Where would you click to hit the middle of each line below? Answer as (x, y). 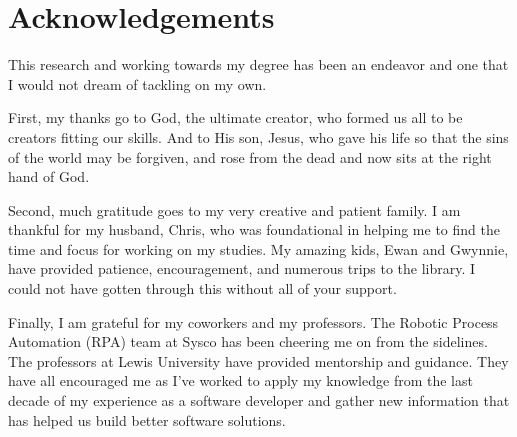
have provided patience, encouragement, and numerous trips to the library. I (242, 268)
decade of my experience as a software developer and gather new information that (259, 400)
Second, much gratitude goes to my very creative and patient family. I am (234, 209)
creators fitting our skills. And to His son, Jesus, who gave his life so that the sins (258, 136)
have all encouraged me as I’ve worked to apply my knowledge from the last (240, 380)
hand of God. (49, 176)
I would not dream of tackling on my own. (137, 83)
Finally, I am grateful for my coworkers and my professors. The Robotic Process (253, 321)
